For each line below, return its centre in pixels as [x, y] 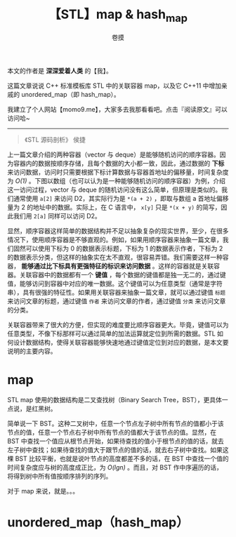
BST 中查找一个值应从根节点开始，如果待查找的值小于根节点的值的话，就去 [116, 441]
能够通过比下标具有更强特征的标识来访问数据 [86, 266]
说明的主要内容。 [32, 351]
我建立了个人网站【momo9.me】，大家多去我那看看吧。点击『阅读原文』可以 [118, 109]
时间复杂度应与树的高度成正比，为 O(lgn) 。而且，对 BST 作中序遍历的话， [115, 468]
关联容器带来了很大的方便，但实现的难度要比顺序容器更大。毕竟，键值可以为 [118, 324]
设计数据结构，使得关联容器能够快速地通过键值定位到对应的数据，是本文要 [121, 342]
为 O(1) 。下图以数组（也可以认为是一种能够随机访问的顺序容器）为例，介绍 [117, 180]
